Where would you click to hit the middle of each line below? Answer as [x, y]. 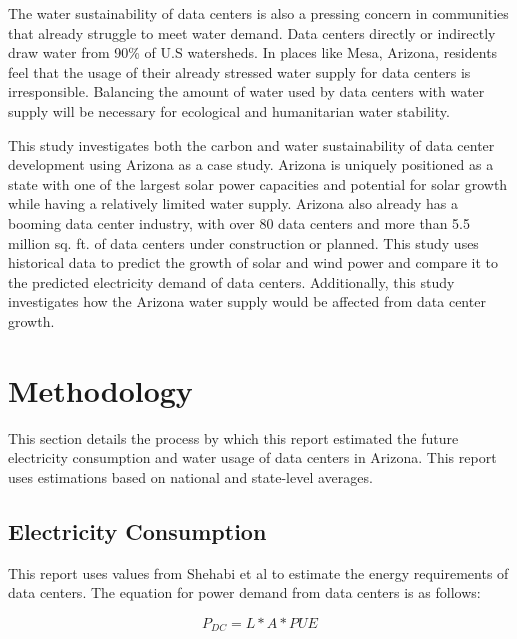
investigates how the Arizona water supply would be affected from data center [247, 301]
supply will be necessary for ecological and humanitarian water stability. [229, 110]
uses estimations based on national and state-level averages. [190, 476]
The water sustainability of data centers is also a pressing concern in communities [258, 13]
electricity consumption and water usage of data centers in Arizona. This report [252, 457]
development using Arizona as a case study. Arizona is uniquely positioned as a [251, 164]
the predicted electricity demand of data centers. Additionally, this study [231, 281]
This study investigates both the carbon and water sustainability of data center [251, 144]
